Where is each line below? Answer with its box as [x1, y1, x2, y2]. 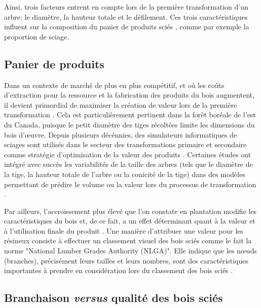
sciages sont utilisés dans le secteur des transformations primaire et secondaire [4, 139, 247, 150]
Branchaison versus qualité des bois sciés [4, 290, 223, 305]
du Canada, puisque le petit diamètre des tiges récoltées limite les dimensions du [4, 119, 255, 129]
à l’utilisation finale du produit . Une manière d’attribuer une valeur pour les [4, 225, 243, 236]
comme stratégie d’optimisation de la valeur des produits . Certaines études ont [4, 149, 251, 159]
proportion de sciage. [4, 31, 69, 41]
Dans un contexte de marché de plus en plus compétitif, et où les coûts [4, 79, 225, 90]
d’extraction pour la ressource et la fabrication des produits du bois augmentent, [4, 90, 255, 100]
